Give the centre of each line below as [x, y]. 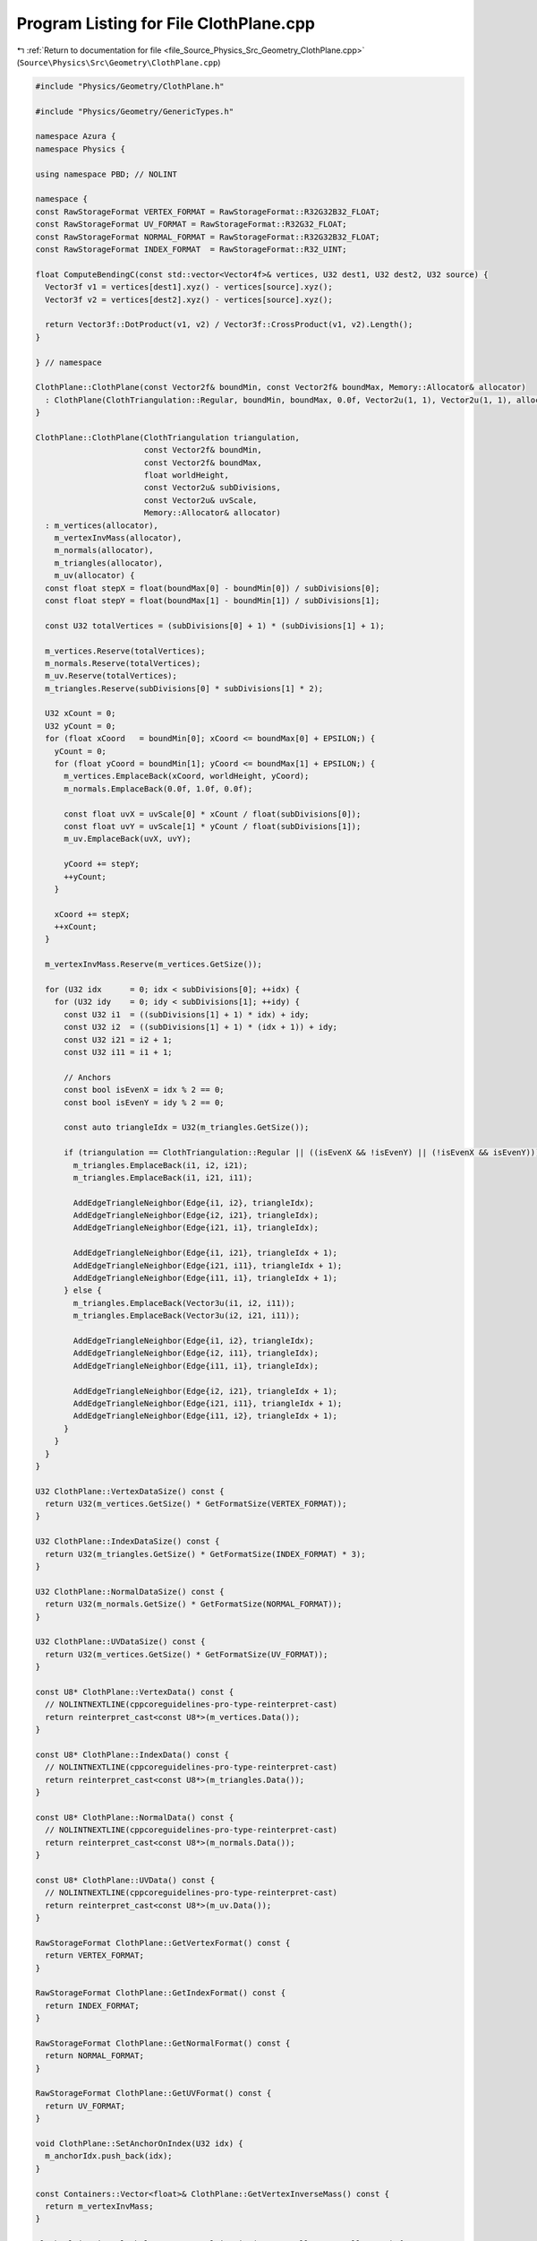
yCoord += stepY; [102, 864]
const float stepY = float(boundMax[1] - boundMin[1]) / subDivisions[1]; [213, 600]
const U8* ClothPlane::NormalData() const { [135, 1817]
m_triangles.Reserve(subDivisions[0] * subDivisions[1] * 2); [184, 688]
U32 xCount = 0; [81, 714]
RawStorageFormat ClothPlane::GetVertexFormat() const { [163, 1942]
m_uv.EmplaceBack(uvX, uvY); [128, 839]
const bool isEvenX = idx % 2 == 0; [144, 1090]
